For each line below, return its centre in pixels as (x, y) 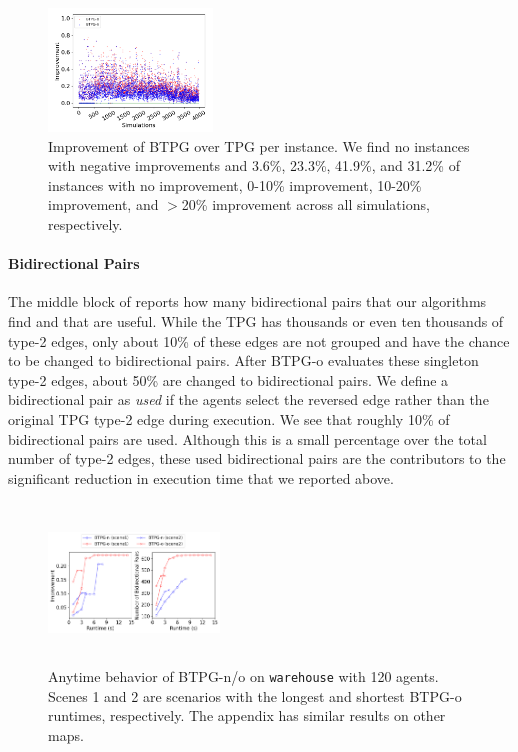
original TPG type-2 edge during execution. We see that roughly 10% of (229, 418)
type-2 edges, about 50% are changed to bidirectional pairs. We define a (228, 379)
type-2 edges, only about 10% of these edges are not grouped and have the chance (259, 340)
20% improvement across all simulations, (305, 204)
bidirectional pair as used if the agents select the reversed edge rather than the (248, 399)
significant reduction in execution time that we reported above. (201, 477)
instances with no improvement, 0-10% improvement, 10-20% (235, 184)
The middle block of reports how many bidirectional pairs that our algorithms (247, 301)
